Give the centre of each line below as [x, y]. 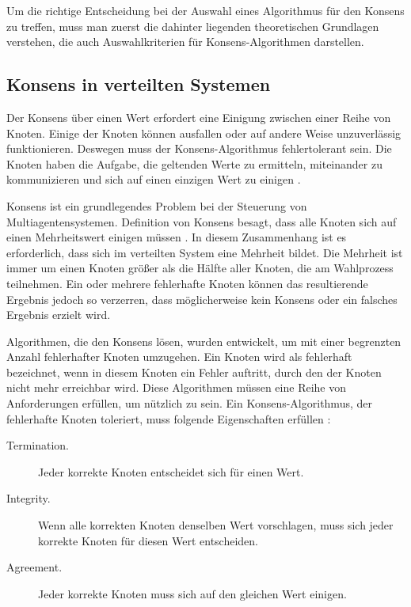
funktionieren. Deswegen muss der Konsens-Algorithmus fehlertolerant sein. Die [199, 148]
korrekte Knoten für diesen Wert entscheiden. [148, 540]
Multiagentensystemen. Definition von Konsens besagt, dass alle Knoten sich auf [202, 221]
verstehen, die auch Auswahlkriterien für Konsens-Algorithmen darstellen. [185, 42]
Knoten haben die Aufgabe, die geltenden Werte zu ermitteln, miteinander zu [194, 163]
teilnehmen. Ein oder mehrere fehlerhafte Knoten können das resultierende [187, 283]
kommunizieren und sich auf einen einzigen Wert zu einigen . [154, 179]
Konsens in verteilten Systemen [139, 84]
